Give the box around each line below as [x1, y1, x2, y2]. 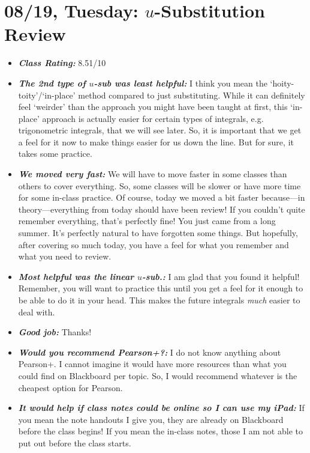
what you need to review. [18, 250, 112, 263]
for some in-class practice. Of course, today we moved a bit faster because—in [18, 191, 305, 204]
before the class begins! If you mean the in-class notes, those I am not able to [18, 425, 303, 437]
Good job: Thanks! [18, 326, 92, 338]
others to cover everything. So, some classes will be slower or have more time [18, 179, 301, 192]
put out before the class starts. [18, 436, 131, 449]
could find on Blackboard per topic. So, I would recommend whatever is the [18, 369, 297, 382]
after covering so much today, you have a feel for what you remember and [18, 238, 289, 251]
